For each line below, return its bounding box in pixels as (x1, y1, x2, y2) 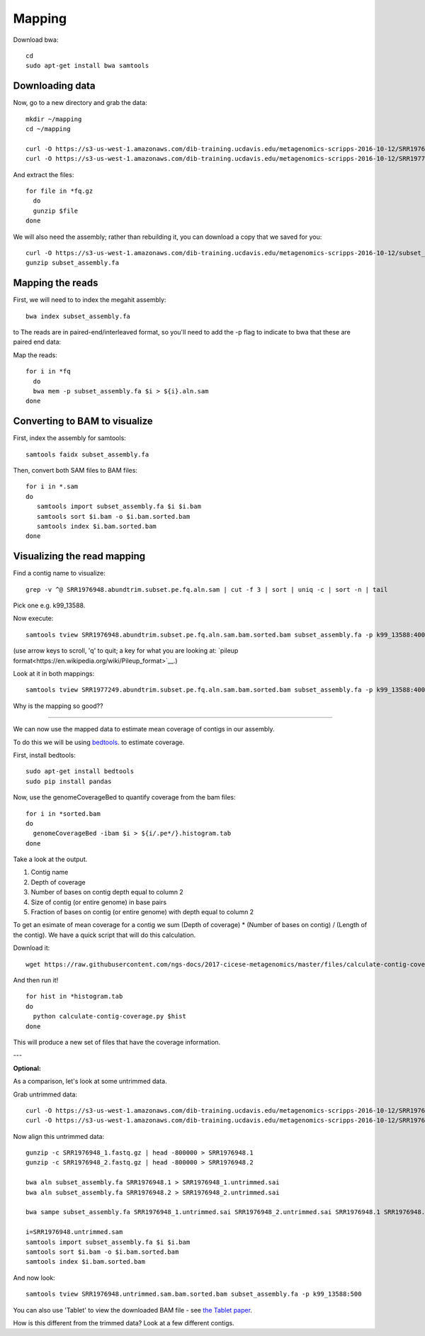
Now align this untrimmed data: (13, 1132, 105, 1140)
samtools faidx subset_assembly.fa (25, 450, 149, 459)
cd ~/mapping (25, 125, 71, 133)
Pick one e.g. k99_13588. (13, 601, 86, 610)
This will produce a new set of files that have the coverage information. (13, 1038, 221, 1046)
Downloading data (13, 80, 96, 92)
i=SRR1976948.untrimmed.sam (25, 1228, 123, 1236)
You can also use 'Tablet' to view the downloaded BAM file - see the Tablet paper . (13, 1306, 253, 1314)
